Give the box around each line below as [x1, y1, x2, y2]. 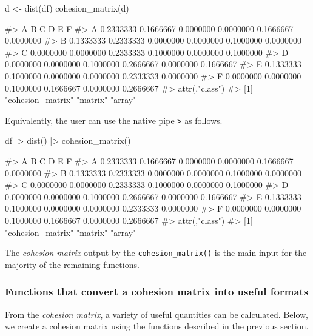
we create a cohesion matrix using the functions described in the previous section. [5, 320, 309, 332]
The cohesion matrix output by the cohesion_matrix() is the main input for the [5, 246, 307, 259]
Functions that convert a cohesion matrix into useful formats [5, 284, 309, 299]
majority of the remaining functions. [5, 258, 140, 270]
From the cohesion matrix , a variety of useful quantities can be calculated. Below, [5, 307, 308, 320]
